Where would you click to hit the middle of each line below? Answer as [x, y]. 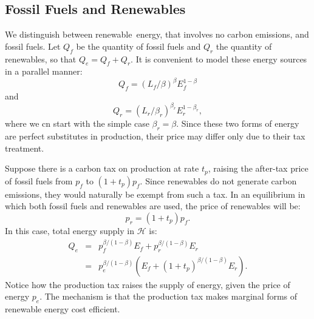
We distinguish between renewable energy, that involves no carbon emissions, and [157, 34]
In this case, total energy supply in [70, 230]
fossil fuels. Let [33, 46]
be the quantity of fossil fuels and [138, 46]
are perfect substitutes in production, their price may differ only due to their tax [155, 136]
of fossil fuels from [39, 180]
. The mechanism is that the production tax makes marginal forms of [169, 296]
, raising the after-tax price [258, 168]
